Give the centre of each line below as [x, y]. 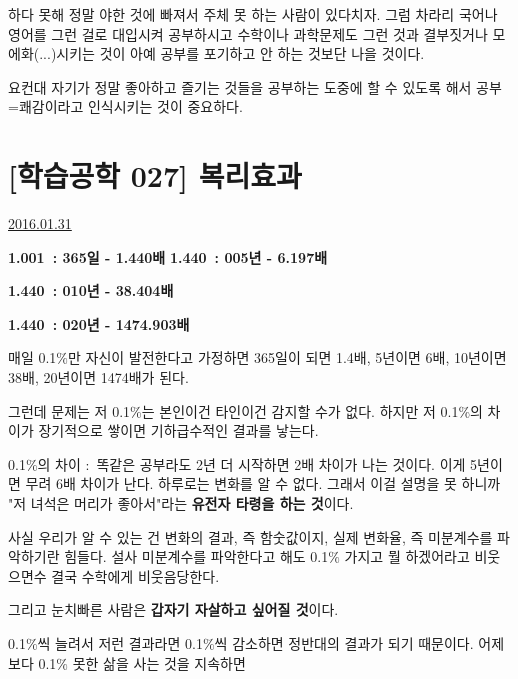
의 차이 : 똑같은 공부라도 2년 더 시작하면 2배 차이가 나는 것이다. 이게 [251, 463]
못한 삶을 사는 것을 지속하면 [159, 662]
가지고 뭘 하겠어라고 [407, 556]
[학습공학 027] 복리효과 [155, 175]
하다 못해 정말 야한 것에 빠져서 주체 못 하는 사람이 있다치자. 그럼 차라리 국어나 [253, 14]
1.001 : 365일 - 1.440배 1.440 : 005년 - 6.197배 [168, 256]
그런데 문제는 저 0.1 [69, 410]
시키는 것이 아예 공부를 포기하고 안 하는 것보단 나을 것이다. [240, 53]
